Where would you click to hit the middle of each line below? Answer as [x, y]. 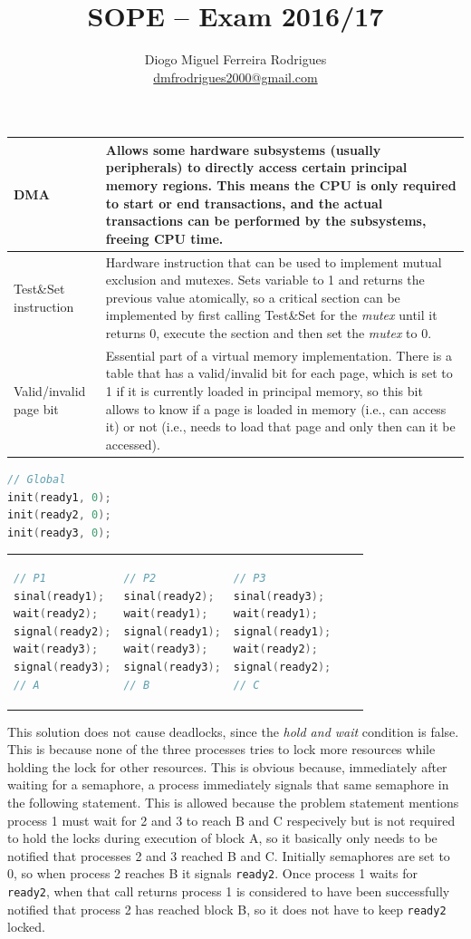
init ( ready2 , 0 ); [59, 515]
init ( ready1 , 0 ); [59, 497]
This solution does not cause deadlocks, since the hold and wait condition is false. [233, 731]
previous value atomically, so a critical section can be [253, 297]
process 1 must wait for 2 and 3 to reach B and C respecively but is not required [231, 820]
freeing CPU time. [164, 238]
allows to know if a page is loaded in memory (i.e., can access [276, 408]
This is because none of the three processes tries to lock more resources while [221, 749]
